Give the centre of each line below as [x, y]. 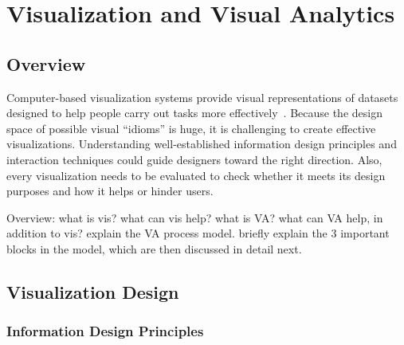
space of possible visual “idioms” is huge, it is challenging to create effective [191, 128]
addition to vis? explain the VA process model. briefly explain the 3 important [198, 233]
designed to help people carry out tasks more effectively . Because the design [194, 113]
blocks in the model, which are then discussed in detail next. [154, 248]
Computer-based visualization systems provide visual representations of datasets [202, 97]
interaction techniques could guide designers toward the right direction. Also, [194, 159]
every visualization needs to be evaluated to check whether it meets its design [196, 175]
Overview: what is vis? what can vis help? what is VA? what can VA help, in [195, 217]
